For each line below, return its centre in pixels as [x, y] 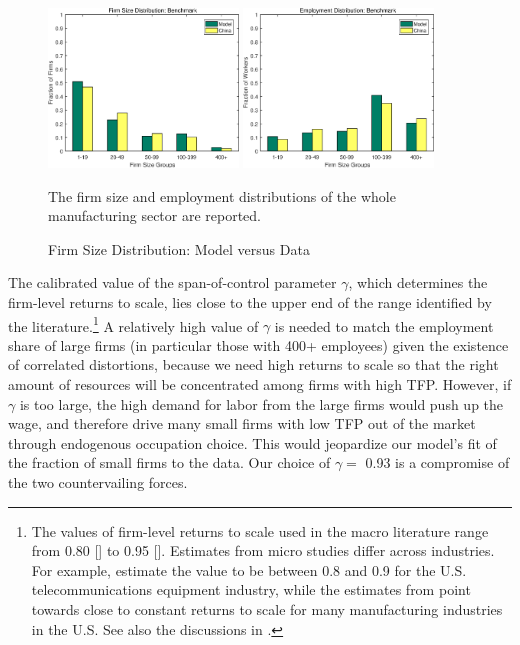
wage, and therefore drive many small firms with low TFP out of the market [242, 423]
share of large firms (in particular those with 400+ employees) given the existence [258, 344]
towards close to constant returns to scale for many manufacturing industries [267, 608]
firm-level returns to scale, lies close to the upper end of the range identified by [250, 301]
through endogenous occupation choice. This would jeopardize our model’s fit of [252, 442]
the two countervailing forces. [98, 481]
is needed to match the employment [384, 325]
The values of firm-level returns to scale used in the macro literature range [260, 530]
